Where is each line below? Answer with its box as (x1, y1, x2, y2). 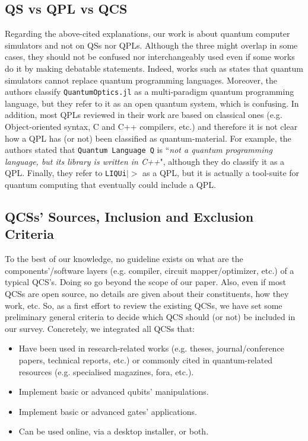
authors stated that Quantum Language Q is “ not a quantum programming (5, 143, 272, 156)
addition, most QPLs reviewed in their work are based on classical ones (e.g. (5, 108, 282, 121)
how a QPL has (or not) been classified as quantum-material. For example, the (5, 132, 291, 144)
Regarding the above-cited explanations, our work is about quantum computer (5, 27, 290, 40)
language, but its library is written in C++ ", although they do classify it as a (5, 155, 285, 167)
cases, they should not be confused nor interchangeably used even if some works (5, 50, 295, 63)
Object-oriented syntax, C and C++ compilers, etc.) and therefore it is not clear (5, 120, 298, 133)
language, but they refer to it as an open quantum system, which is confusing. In (5, 97, 299, 109)
